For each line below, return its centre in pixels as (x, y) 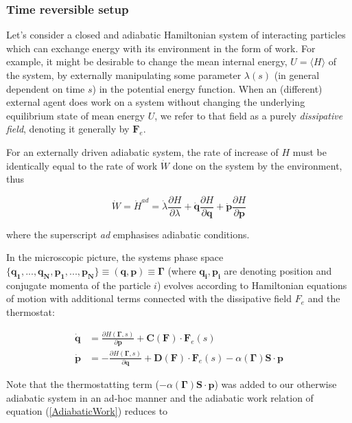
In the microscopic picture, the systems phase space (115, 257)
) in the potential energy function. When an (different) (207, 88)
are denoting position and (278, 271)
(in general (297, 75)
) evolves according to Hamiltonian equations (252, 285)
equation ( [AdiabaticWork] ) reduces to (87, 411)
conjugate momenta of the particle (79, 285)
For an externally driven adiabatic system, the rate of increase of (142, 151)
